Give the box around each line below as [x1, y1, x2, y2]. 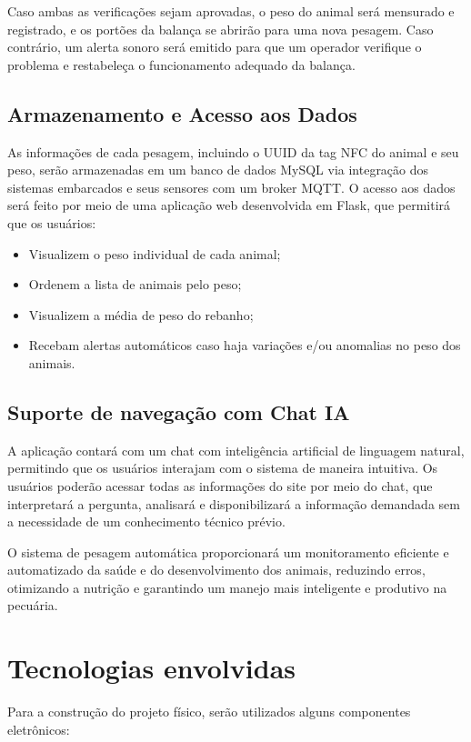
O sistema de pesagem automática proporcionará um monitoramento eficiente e [7, 542, 449, 561]
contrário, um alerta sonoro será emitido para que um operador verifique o [7, 37, 422, 56]
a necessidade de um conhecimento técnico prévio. [7, 512, 286, 531]
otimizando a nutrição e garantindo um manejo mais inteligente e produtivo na [7, 577, 447, 597]
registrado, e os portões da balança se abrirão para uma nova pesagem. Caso [7, 19, 434, 38]
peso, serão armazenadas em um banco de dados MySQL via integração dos [7, 160, 429, 179]
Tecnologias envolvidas [7, 649, 296, 687]
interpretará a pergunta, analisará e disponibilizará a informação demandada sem [7, 494, 460, 513]
